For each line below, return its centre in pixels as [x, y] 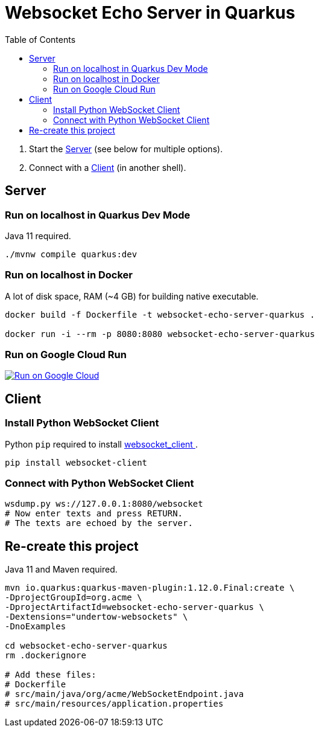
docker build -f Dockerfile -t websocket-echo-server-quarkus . [160, 314]
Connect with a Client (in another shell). [108, 167]
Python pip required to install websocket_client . [101, 444]
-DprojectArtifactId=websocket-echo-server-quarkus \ [134, 607]
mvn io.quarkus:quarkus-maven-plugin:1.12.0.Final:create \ [150, 588]
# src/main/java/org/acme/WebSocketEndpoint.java [125, 694]
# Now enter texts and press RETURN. [94, 514]
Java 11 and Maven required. [61, 570]
